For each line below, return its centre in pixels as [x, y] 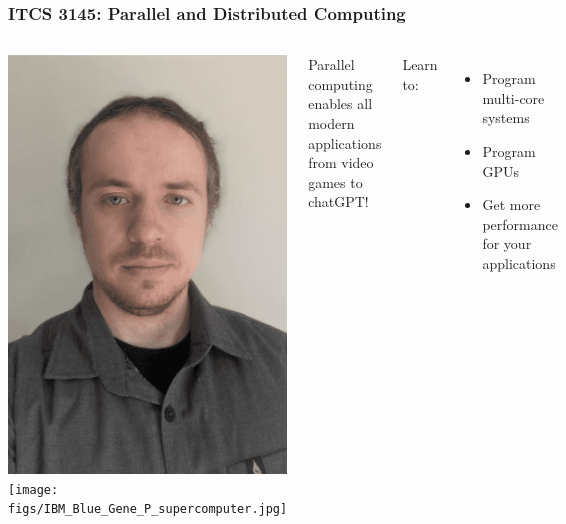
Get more [511, 204]
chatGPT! [338, 201]
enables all [340, 103]
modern [331, 123]
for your [507, 243]
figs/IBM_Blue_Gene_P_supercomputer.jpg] [148, 509]
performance [520, 223]
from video [341, 162]
